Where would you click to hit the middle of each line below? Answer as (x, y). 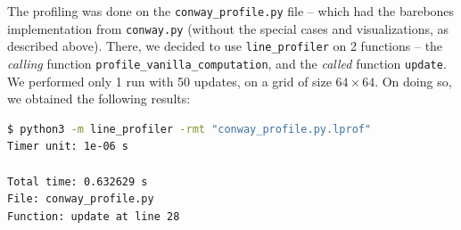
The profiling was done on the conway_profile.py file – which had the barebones (231, 11)
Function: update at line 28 (94, 216)
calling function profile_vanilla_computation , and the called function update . (227, 63)
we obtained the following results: (99, 99)
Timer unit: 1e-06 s (68, 147)
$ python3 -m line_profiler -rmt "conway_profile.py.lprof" (189, 129)
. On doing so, (413, 81)
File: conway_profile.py (81, 199)
